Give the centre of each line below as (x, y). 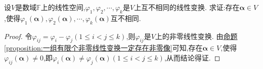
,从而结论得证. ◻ (192, 57)
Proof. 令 (18, 36)
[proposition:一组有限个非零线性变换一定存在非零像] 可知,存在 (103, 48)
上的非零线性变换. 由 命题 (196, 36)
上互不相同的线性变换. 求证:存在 (187, 7)
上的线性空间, (63, 7)
